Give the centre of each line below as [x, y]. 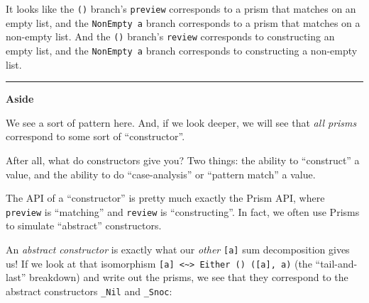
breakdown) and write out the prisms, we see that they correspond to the [189, 277]
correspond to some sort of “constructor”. [95, 136]
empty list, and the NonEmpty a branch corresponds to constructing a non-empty [182, 50]
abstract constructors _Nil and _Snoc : [89, 291]
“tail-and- [336, 263]
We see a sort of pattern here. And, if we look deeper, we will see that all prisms [181, 122]
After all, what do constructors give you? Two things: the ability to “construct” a [183, 160]
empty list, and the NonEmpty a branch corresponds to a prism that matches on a [183, 22]
